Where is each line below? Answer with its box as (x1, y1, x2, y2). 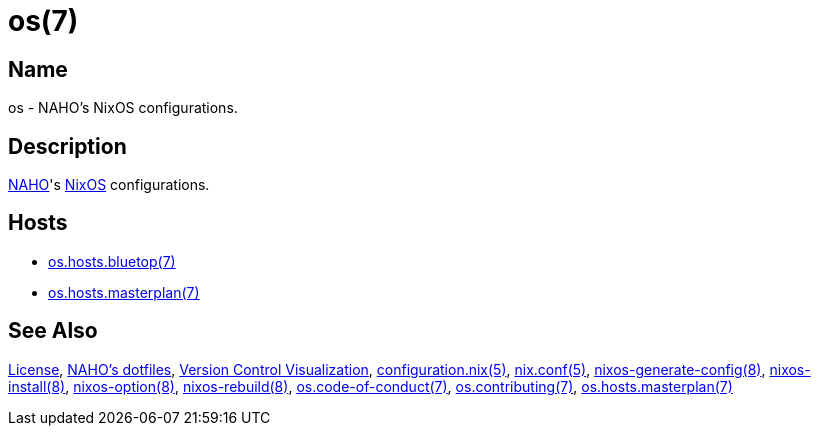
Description (8, 133, 127, 159)
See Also (8, 318, 98, 344)
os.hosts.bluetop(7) (48, 252, 176, 270)
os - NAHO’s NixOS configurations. (8, 99, 238, 117)
